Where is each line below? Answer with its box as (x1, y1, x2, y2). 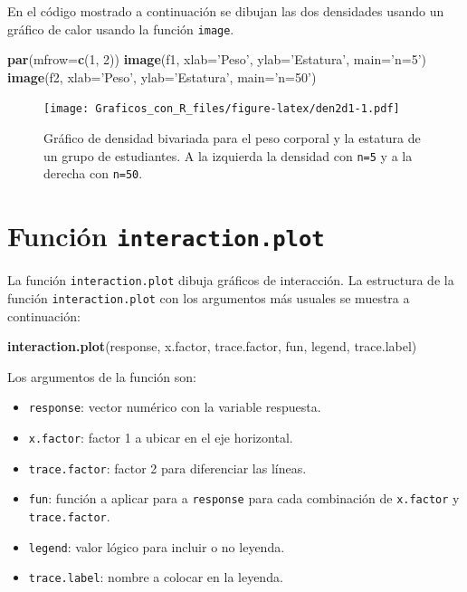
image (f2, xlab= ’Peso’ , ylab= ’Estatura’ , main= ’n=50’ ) (7, 67, 317, 86)
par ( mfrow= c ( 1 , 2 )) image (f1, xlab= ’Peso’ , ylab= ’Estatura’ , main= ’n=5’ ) (7, 50, 426, 69)
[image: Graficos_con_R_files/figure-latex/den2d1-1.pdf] (43, 102, 400, 116)
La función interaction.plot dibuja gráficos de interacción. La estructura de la (7, 271, 454, 290)
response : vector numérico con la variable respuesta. (28, 397, 321, 416)
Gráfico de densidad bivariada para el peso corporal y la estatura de (43, 129, 421, 148)
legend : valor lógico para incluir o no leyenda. (28, 537, 285, 556)
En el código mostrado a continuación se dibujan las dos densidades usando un (7, 2, 444, 20)
